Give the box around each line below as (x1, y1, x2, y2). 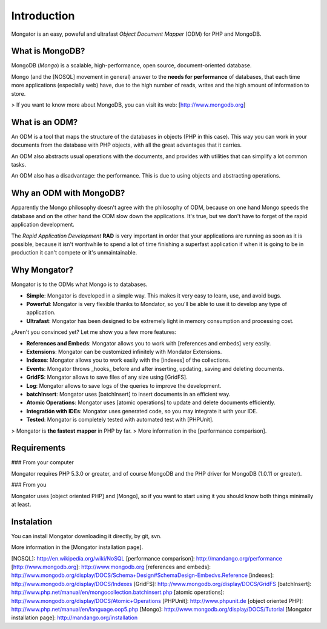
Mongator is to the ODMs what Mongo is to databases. (11, 281, 148, 288)
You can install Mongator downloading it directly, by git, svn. (11, 532, 162, 539)
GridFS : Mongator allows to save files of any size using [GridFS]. (26, 373, 188, 381)
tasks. (11, 161, 27, 168)
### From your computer (11, 459, 74, 466)
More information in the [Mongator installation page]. (11, 544, 144, 551)
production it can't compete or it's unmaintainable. (11, 249, 137, 256)
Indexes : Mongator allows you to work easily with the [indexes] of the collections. (26, 356, 231, 364)
